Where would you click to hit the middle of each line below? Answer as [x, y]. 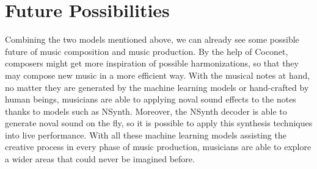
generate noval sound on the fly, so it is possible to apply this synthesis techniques [159, 123]
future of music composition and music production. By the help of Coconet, [147, 51]
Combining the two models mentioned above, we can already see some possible [152, 39]
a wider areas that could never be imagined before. [100, 159]
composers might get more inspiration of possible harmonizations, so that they [152, 63]
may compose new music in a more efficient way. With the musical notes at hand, [158, 75]
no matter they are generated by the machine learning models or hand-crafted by [157, 87]
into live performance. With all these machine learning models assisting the [146, 135]
